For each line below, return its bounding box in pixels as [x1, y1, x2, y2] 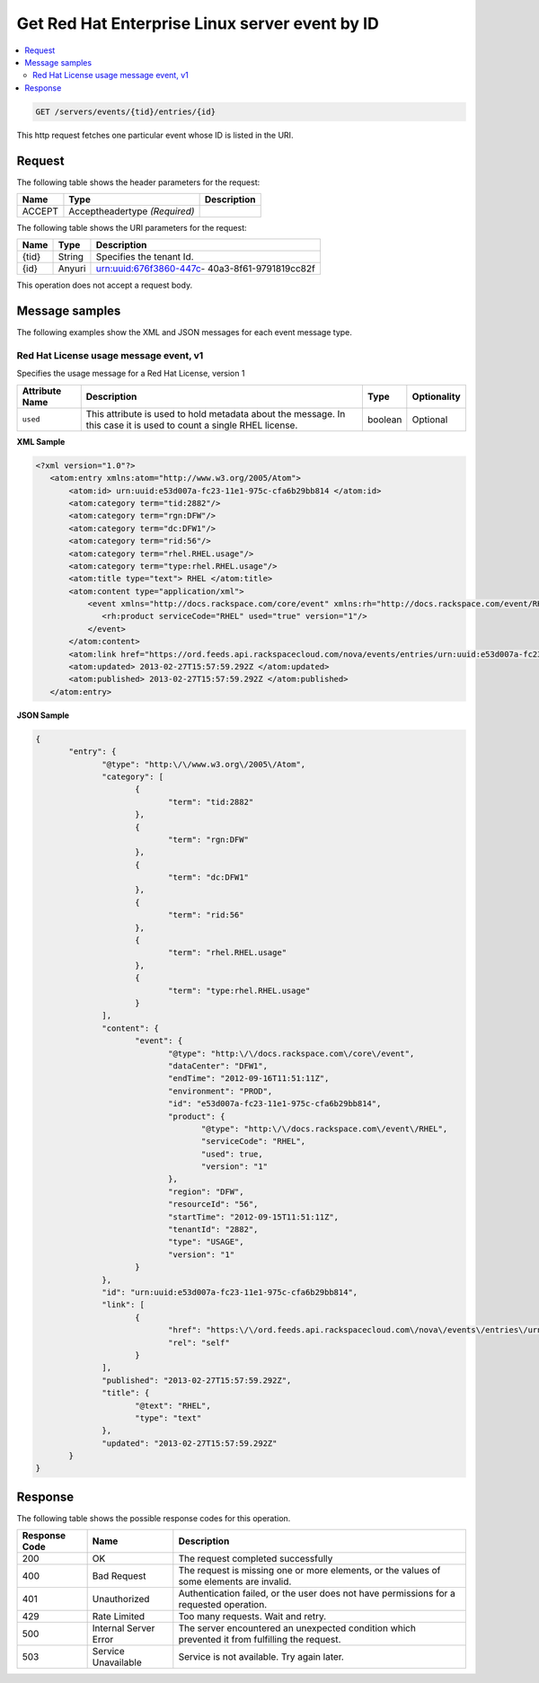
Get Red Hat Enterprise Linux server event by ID [16, 13, 379, 33]
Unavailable [92, 1656, 143, 1669]
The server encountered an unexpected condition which [178, 1622, 417, 1634]
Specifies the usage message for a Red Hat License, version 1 [16, 368, 245, 379]
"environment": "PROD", [167, 1085, 273, 1096]
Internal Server [92, 1622, 155, 1634]
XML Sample [16, 436, 66, 447]
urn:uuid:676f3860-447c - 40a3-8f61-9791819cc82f [95, 262, 316, 275]
